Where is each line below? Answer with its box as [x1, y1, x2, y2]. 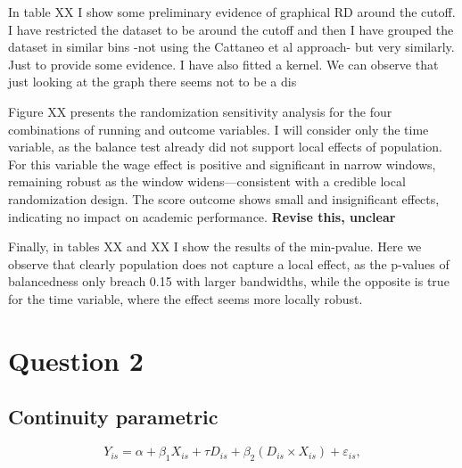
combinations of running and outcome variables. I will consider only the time [8, 119, 429, 138]
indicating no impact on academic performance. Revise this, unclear [8, 207, 396, 226]
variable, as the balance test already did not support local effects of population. [8, 137, 442, 156]
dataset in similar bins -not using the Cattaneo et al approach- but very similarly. [8, 37, 455, 56]
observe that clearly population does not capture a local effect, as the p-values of [8, 254, 450, 273]
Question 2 [8, 341, 144, 378]
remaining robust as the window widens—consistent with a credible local [8, 172, 406, 191]
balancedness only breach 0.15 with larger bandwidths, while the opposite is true [8, 272, 450, 291]
